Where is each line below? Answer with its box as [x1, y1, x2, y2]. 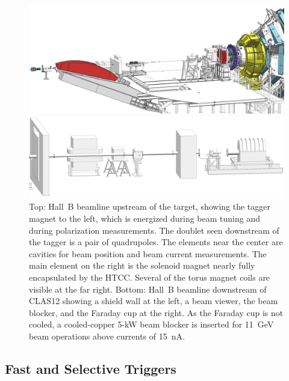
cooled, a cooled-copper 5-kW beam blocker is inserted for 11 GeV [29, 318, 274, 331]
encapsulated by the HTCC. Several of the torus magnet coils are [29, 270, 270, 283]
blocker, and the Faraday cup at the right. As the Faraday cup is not [29, 306, 284, 319]
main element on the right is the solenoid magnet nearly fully [29, 259, 255, 272]
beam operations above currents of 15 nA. [29, 329, 185, 342]
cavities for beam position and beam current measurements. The [29, 247, 267, 260]
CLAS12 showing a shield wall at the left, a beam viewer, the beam [29, 294, 278, 307]
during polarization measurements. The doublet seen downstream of [29, 224, 279, 236]
